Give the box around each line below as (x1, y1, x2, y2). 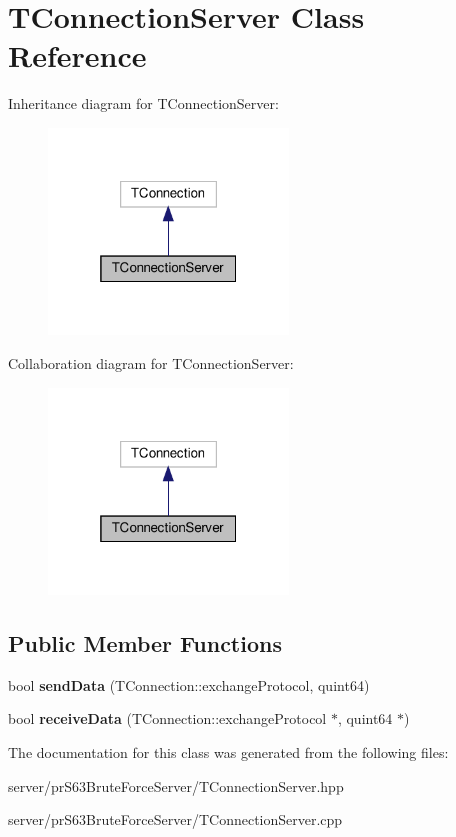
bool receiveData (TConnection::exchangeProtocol (8, 708, 327, 729)
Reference (8, 35, 147, 76)
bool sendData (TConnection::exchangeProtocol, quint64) (8, 674, 370, 695)
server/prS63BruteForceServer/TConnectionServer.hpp (8, 775, 344, 796)
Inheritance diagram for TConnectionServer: (8, 93, 279, 114)
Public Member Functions (8, 628, 282, 659)
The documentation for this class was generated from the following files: (8, 742, 449, 763)
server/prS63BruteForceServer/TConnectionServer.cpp (8, 809, 343, 830)
